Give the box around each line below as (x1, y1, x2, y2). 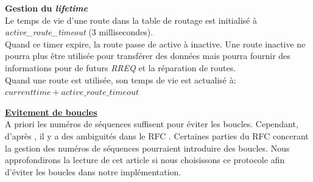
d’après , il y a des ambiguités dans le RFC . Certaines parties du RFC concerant (5, 129, 309, 142)
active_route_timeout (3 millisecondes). (5, 26, 153, 38)
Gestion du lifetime (5, 2, 88, 14)
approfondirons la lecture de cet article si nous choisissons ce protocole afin (5, 153, 285, 166)
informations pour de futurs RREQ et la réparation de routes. (5, 61, 236, 74)
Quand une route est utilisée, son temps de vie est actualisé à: (5, 73, 236, 86)
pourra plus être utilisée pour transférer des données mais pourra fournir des (5, 49, 290, 62)
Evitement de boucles (5, 105, 97, 118)
